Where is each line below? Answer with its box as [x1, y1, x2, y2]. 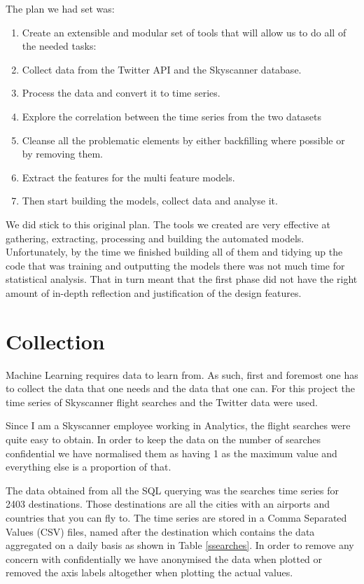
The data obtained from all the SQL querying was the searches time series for [6, 482, 339, 497]
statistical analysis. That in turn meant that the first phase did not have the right [6, 272, 358, 286]
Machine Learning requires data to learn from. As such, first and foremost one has [6, 367, 358, 382]
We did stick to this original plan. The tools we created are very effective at [6, 216, 330, 231]
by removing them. [22, 146, 103, 161]
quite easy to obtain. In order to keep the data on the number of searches [6, 432, 321, 446]
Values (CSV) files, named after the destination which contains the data [6, 524, 315, 538]
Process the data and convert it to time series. [22, 85, 220, 100]
